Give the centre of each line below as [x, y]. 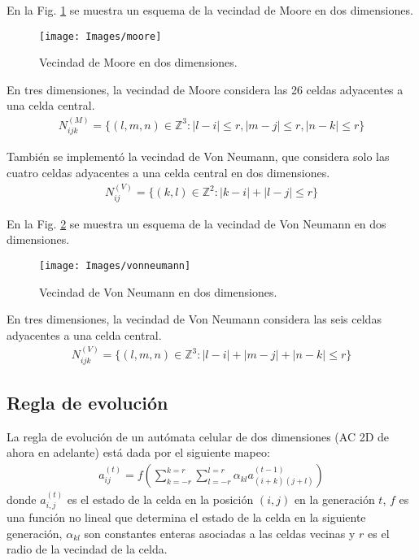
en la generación [334, 499]
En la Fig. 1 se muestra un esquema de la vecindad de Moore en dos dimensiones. [210, 10]
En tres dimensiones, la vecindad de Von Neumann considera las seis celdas [194, 319]
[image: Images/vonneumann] [115, 265]
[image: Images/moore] [100, 36]
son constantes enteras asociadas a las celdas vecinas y [220, 533]
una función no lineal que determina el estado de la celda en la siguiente [186, 517]
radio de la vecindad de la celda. [87, 549]
